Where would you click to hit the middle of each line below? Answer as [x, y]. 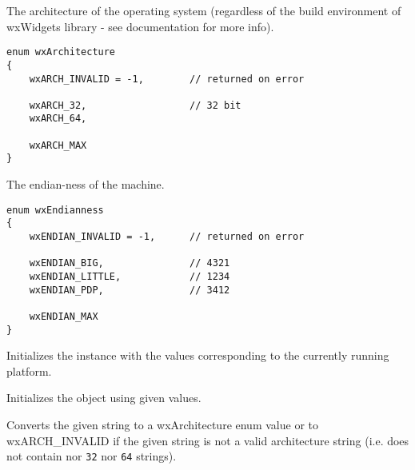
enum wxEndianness [55, 210]
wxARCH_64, [58, 119]
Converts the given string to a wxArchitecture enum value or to [162, 425]
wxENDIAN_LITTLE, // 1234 [130, 276]
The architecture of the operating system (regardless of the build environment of [204, 10]
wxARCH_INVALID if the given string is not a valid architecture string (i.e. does [208, 440]
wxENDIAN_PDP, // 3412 [130, 290]
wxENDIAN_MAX [64, 316]
